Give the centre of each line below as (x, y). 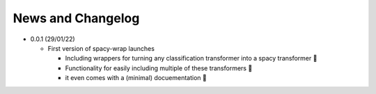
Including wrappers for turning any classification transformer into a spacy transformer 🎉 (191, 58)
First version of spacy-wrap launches (101, 48)
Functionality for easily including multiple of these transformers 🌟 (159, 68)
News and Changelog (76, 18)
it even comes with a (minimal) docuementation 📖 (136, 78)
